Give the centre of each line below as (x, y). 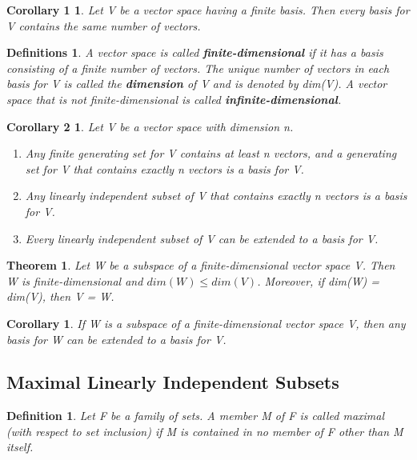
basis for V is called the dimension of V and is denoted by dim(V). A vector (197, 84)
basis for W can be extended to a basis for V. (116, 339)
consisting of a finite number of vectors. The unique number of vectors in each (198, 68)
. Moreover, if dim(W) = (319, 280)
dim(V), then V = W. (60, 296)
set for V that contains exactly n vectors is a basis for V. (164, 168)
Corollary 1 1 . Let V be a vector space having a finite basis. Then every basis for (208, 10)
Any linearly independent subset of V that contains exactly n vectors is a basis (216, 196)
